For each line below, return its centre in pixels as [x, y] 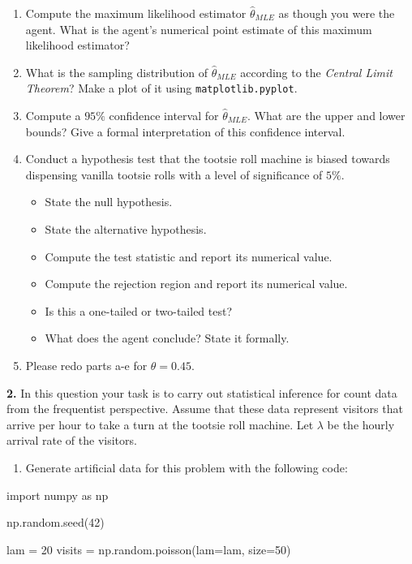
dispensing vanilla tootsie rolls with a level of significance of [174, 174]
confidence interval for [164, 116]
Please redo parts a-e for [86, 365]
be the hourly [361, 424]
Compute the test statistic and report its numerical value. [189, 256]
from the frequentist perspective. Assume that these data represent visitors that [205, 409]
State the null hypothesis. [109, 202]
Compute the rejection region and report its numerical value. [196, 284]
